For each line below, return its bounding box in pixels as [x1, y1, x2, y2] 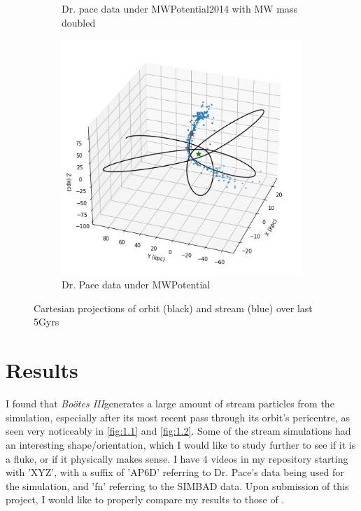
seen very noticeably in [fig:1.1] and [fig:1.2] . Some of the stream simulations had [6, 423, 351, 438]
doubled [62, 15, 96, 29]
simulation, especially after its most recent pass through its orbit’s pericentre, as [6, 409, 351, 424]
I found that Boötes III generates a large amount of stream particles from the [6, 396, 334, 411]
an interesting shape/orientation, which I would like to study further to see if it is [6, 437, 356, 451]
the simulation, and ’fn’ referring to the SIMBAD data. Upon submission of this [6, 478, 349, 493]
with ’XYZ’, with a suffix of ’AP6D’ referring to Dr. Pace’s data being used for [6, 465, 344, 479]
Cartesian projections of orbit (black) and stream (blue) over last [34, 300, 313, 315]
